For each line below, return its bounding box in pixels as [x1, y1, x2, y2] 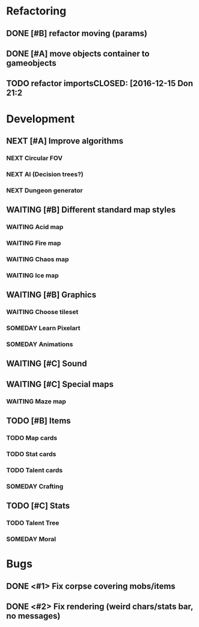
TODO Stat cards [6, 449, 57, 458]
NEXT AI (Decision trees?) [6, 170, 84, 178]
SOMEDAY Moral [6, 534, 57, 543]
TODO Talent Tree [6, 519, 60, 527]
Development [6, 112, 75, 126]
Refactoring [6, 4, 67, 18]
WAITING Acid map [6, 223, 64, 231]
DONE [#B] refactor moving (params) [6, 28, 147, 39]
